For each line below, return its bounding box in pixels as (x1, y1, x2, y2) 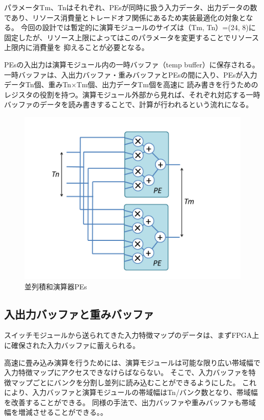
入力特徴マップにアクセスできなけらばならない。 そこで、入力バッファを (4, 367, 249, 378)
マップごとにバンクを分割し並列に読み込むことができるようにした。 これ (11, 377, 257, 387)
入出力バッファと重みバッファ (4, 306, 154, 322)
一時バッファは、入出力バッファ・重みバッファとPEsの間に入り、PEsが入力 (4, 69, 257, 80)
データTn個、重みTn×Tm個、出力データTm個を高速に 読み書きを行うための (4, 79, 258, 90)
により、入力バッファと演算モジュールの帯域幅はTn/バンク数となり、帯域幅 (4, 387, 258, 398)
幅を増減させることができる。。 (4, 407, 108, 417)
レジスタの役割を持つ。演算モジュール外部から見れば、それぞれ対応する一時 (4, 89, 260, 100)
